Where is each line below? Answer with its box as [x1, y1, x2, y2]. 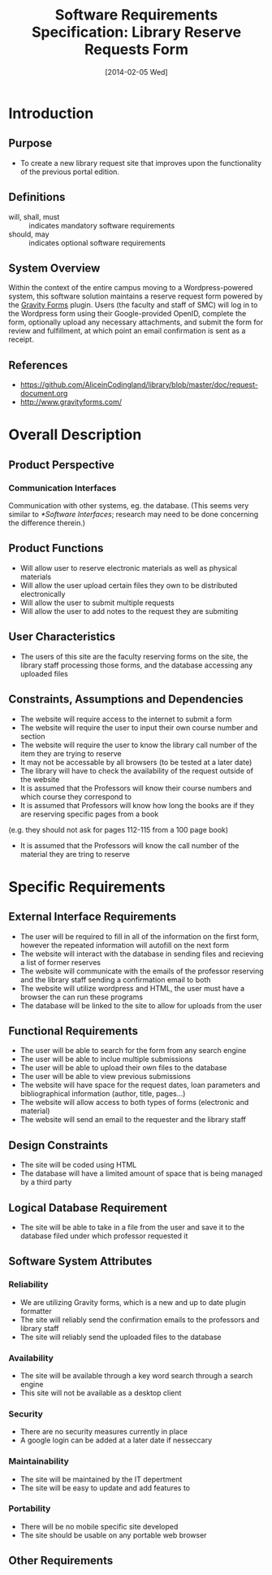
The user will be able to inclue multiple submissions [19, 1055, 193, 1064]
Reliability [8, 1279, 49, 1290]
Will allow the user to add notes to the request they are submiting [19, 606, 239, 616]
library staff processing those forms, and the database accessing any [19, 660, 253, 670]
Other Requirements [8, 1554, 114, 1568]
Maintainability [8, 1455, 69, 1467]
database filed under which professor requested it [19, 1230, 188, 1241]
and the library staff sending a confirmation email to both [19, 974, 211, 985]
